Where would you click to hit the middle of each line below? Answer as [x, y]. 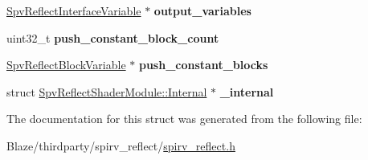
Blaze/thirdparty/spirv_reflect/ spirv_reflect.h [121, 145]
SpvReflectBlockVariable [66, 65]
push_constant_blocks [203, 65]
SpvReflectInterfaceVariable [74, 10]
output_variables [202, 10]
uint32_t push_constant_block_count [113, 37]
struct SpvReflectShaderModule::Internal [107, 91]
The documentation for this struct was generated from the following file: [184, 119]
